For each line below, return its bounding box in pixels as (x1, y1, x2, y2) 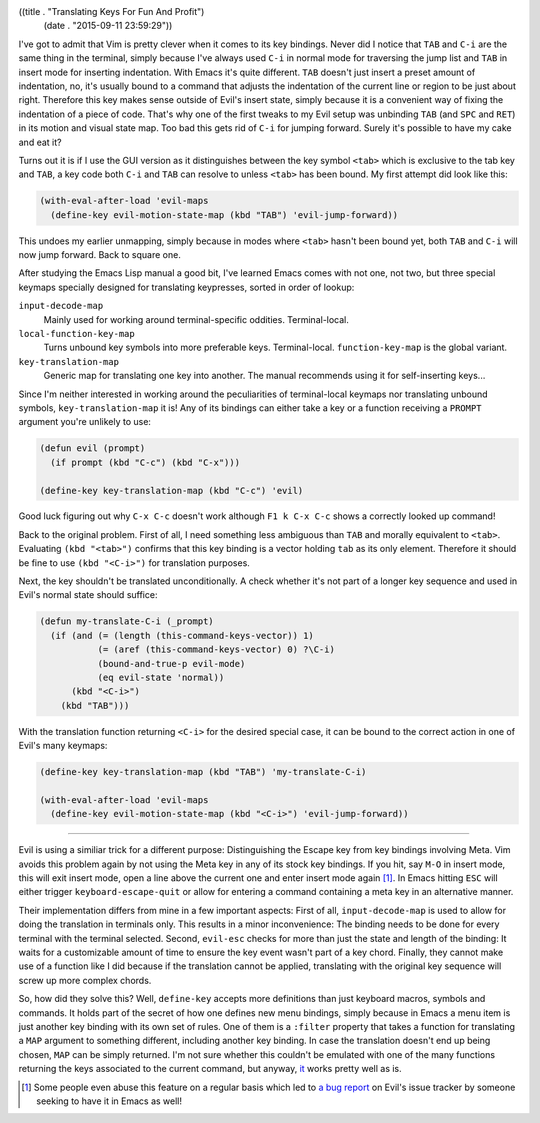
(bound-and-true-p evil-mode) (97, 658, 246, 669)
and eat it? (18, 136, 62, 148)
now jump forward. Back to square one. (18, 249, 182, 261)
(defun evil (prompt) (39, 443, 146, 454)
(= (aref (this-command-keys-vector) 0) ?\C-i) (97, 644, 335, 655)
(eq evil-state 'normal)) (97, 671, 225, 683)
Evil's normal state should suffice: (18, 589, 158, 601)
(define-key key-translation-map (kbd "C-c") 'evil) (39, 485, 304, 496)
